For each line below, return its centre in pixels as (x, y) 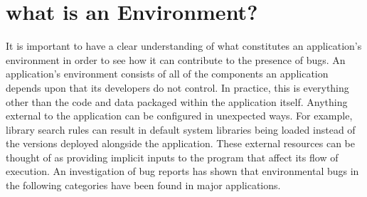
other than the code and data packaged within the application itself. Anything (177, 101)
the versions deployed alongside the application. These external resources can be (180, 143)
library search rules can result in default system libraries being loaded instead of (181, 129)
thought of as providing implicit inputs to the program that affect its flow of (172, 157)
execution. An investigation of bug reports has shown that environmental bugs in (182, 171)
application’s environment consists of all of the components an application (167, 74)
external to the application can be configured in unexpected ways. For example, (179, 116)
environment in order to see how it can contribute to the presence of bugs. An (176, 59)
